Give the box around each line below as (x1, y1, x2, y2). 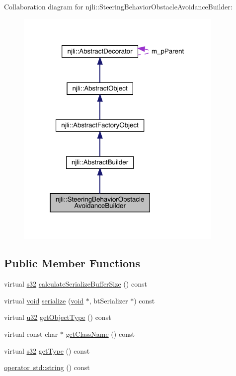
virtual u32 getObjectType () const (4, 312, 111, 322)
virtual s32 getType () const (4, 345, 90, 356)
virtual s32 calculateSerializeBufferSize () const (4, 279, 147, 289)
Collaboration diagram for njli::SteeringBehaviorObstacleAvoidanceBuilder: (4, 1, 233, 11)
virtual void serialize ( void (4, 295, 84, 305)
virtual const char (4, 328, 58, 339)
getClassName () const (66, 328, 135, 339)
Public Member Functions (4, 255, 140, 271)
